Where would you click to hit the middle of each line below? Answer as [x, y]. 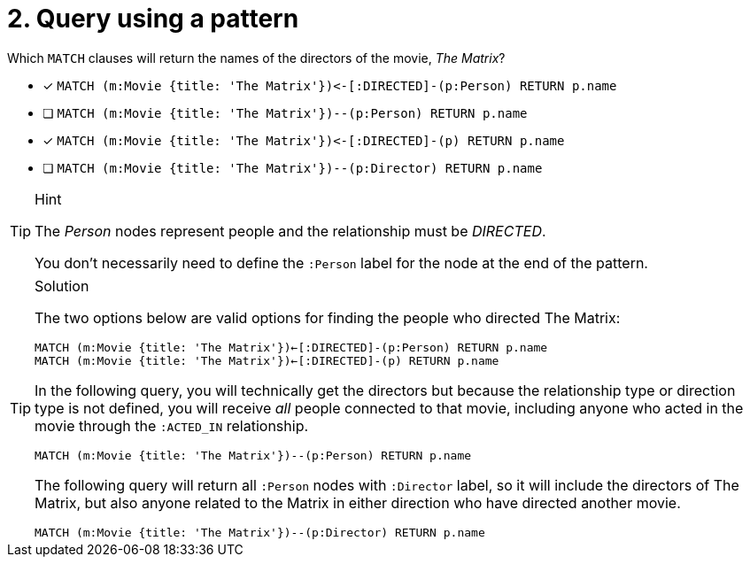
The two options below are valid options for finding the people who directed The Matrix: [328, 317]
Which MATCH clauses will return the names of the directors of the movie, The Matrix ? [256, 58]
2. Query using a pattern [153, 19]
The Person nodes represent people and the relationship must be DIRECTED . [290, 231]
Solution [62, 286]
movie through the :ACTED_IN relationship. [172, 425]
